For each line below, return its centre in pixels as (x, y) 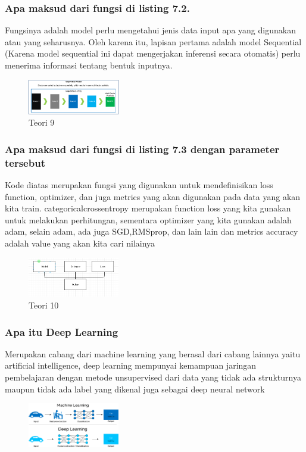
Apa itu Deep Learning (62, 331)
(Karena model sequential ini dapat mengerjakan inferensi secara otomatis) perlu (153, 53)
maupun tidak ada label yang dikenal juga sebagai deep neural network (135, 389)
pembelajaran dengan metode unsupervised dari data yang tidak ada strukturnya (153, 377)
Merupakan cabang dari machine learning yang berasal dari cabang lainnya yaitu (153, 353)
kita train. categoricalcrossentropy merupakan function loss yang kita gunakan (148, 208)
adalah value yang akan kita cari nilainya (80, 243)
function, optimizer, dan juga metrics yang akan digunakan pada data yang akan (153, 196)
